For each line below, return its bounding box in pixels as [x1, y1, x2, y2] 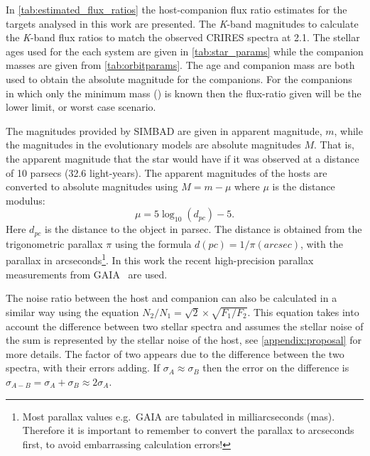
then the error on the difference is [202, 360, 349, 375]
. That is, [313, 137, 354, 152]
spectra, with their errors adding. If [6, 360, 160, 375]
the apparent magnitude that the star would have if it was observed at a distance [6, 151, 359, 165]
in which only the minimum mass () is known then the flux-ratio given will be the [6, 85, 361, 100]
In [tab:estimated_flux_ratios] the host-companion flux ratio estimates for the [6, 2, 347, 16]
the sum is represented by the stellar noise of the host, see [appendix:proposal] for [6, 332, 361, 347]
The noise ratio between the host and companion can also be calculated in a [6, 291, 337, 305]
